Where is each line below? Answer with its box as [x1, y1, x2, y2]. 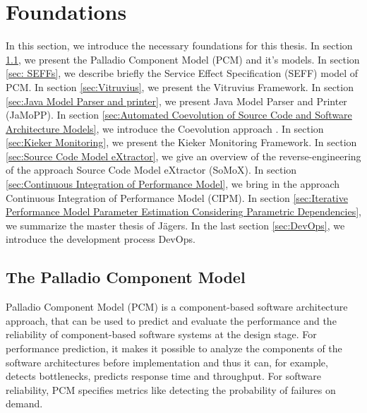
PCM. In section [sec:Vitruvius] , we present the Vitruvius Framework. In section [6, 79, 354, 94]
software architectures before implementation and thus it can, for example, [6, 354, 328, 369]
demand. [6, 396, 43, 411]
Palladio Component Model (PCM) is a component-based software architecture [6, 299, 348, 314]
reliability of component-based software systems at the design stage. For [6, 327, 317, 342]
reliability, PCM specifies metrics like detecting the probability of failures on [6, 382, 336, 397]
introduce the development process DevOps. [6, 232, 195, 246]
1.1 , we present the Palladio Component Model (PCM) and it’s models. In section [6, 52, 360, 66]
